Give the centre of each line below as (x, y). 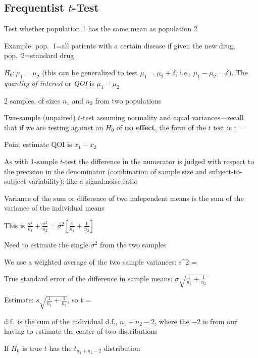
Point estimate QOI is (38, 144)
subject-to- (226, 171)
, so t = (79, 300)
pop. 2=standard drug (39, 55)
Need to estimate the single (46, 244)
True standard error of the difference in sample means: (88, 278)
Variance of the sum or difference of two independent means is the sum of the (124, 198)
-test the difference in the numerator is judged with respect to (159, 161)
